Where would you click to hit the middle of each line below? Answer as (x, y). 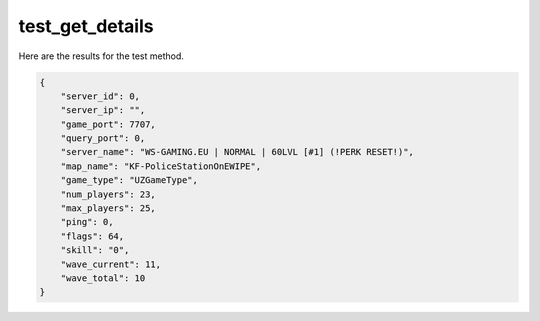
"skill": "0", (95, 250)
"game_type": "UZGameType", (129, 180)
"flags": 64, (92, 236)
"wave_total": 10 (103, 278)
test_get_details (86, 26)
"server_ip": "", (103, 110)
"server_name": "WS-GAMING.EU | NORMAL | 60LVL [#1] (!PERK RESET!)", (237, 152)
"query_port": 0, (103, 138)
